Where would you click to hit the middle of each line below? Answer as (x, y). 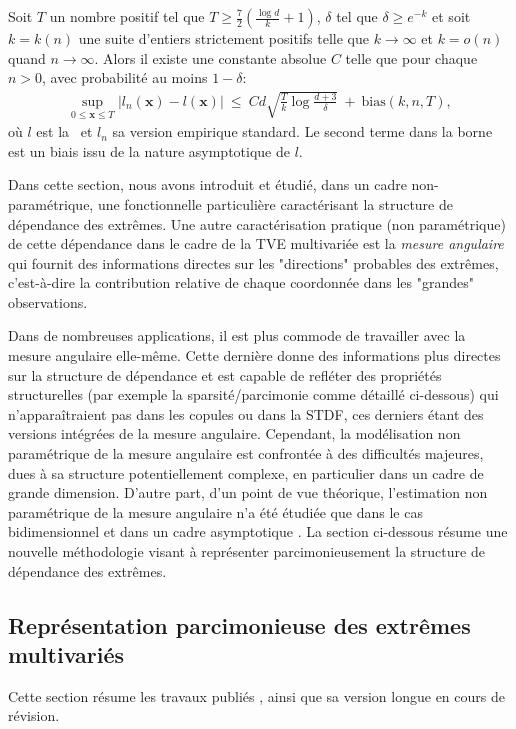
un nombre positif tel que (127, 16)
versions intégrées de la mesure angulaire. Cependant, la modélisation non (234, 433)
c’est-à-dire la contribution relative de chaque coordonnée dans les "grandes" (241, 282)
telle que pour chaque (411, 57)
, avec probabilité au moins (125, 77)
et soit (451, 16)
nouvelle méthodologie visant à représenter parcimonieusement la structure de (246, 551)
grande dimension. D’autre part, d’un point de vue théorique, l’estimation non (248, 492)
